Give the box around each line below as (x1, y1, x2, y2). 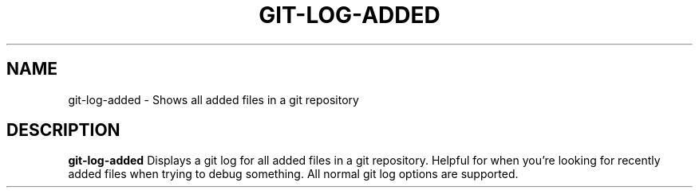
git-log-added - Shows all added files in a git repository (68, 92, 359, 107)
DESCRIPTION (6, 120, 120, 141)
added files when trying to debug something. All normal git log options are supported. (68, 167, 519, 181)
